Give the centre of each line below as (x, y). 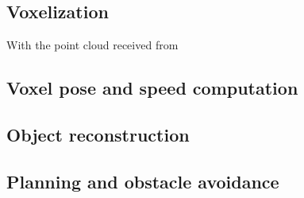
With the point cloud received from (92, 45)
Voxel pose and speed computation (152, 88)
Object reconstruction (98, 134)
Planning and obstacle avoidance (143, 181)
